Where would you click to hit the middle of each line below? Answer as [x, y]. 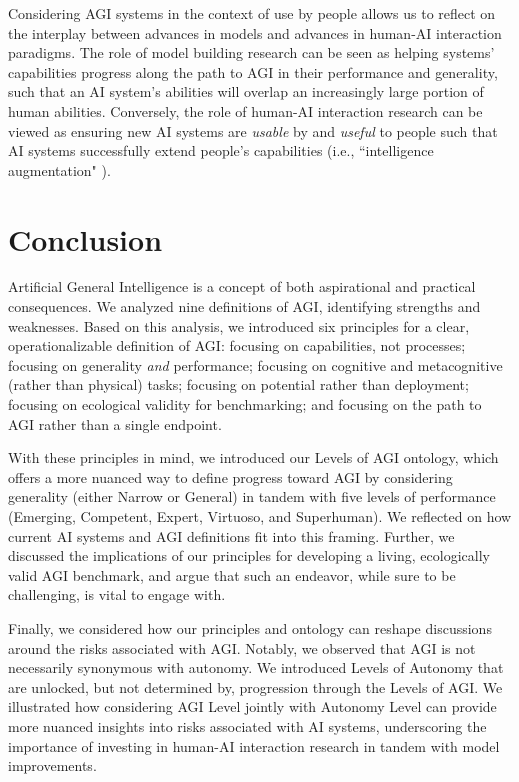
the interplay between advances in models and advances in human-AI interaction [255, 32]
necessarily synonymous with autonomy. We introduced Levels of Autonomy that [256, 667]
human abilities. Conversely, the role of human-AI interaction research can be [245, 110]
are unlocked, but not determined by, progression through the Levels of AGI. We [255, 686]
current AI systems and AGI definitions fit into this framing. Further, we [231, 535]
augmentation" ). [59, 169]
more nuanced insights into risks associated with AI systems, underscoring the [247, 725]
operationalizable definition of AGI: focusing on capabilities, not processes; [237, 345]
